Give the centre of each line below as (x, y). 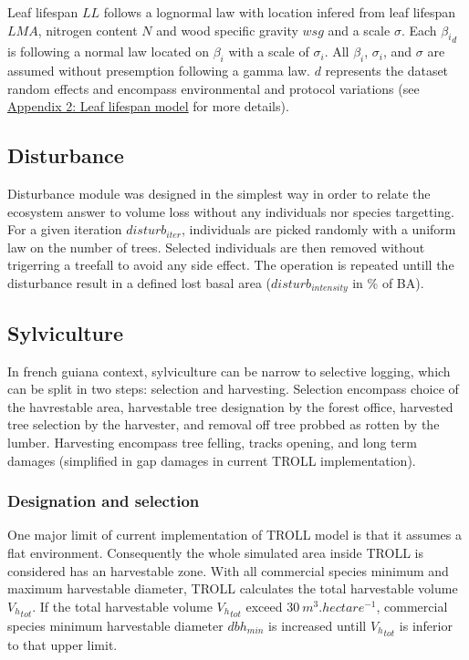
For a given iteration (65, 229)
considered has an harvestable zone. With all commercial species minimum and (228, 570)
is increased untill (318, 625)
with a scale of (269, 52)
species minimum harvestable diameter (115, 625)
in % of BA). (388, 282)
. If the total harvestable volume (122, 606)
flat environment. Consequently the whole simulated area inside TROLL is (215, 552)
